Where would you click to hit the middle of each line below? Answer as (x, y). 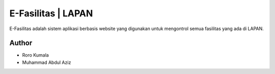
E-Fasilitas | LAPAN (51, 13)
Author (21, 43)
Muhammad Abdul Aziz (47, 62)
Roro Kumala (36, 55)
